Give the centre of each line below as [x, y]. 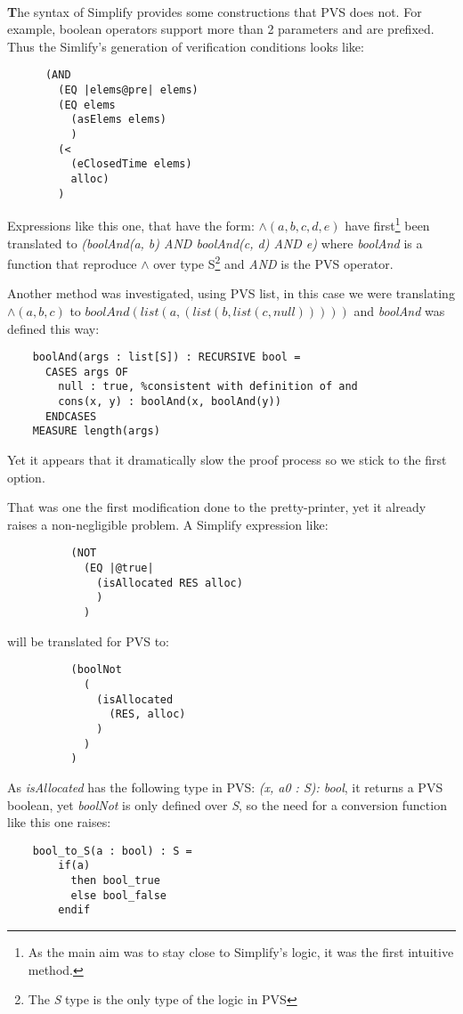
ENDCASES [71, 416]
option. [26, 477]
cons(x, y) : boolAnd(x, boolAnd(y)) [170, 402]
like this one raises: [59, 822]
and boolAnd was [399, 310]
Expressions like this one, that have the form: [131, 225]
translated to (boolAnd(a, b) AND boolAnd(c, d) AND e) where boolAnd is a [215, 243]
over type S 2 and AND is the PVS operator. [273, 262]
